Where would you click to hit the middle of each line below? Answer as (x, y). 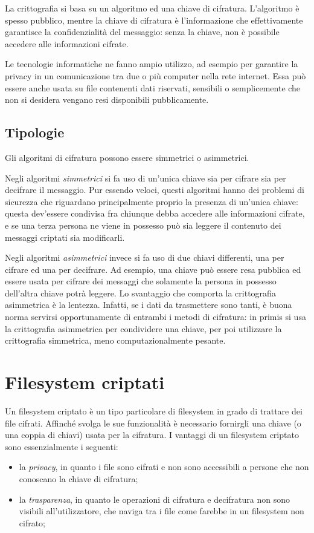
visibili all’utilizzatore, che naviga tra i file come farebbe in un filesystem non (162, 511)
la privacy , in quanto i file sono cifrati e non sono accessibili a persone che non (164, 467)
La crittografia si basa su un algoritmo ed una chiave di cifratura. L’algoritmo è (152, 8)
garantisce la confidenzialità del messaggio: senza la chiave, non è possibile (142, 32)
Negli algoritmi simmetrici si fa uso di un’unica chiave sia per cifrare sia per (146, 178)
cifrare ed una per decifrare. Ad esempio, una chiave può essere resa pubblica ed (153, 269)
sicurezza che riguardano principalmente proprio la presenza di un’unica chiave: (152, 201)
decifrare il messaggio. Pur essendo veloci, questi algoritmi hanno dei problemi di (155, 190)
